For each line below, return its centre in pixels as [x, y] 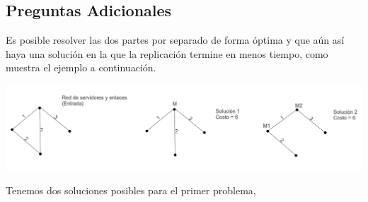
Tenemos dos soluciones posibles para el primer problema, [131, 190]
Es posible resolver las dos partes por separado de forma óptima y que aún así [175, 40]
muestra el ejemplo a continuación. [81, 67]
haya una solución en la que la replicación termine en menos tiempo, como [167, 53]
